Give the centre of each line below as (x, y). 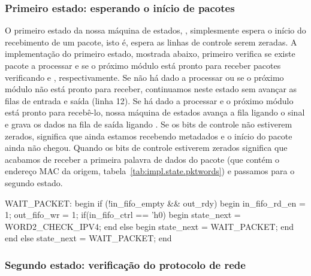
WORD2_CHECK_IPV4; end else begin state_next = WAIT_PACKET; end (149, 226)
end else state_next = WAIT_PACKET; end (88, 238)
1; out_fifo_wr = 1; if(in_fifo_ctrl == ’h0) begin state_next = (123, 215)
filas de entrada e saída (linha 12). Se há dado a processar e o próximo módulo (149, 100)
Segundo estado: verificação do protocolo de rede (125, 264)
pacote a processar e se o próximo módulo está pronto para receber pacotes (143, 65)
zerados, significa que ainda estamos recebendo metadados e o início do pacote (149, 136)
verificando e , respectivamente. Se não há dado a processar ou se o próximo (144, 77)
